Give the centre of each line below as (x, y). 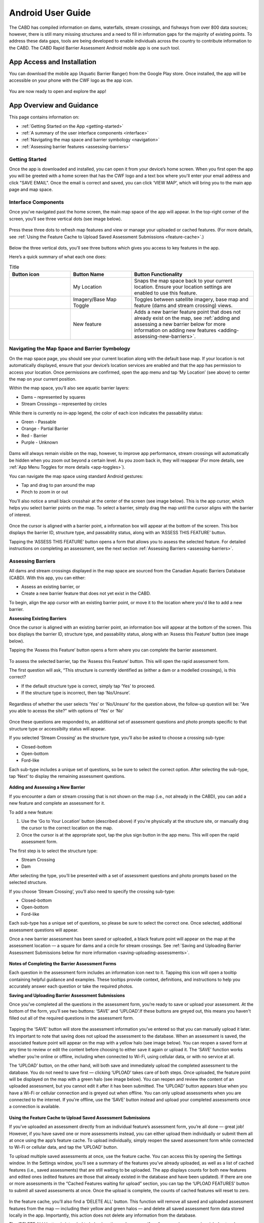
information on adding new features (175, 330)
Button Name (89, 274)
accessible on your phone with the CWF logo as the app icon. (71, 80)
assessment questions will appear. (44, 930)
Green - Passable (39, 422)
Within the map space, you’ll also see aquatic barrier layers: (69, 388)
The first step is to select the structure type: (53, 851)
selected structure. (28, 883)
